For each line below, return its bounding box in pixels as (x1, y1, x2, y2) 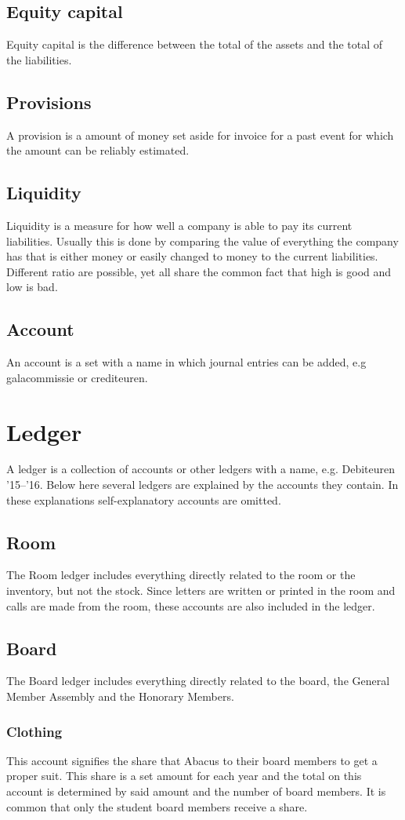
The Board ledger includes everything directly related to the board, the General (6, 672, 390, 689)
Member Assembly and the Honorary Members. (6, 688, 234, 705)
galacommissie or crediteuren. (6, 369, 148, 385)
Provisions (6, 89, 92, 114)
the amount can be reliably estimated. (6, 142, 190, 159)
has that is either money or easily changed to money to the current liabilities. (6, 248, 378, 264)
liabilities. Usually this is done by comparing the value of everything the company (6, 232, 399, 249)
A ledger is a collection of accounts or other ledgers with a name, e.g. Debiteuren (6, 461, 396, 477)
